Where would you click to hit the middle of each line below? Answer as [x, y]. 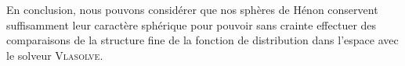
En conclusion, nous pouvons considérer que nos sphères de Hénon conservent [192, 9]
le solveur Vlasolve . [55, 55]
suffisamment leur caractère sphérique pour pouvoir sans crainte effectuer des [192, 24]
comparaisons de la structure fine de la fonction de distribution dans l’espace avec [202, 40]
